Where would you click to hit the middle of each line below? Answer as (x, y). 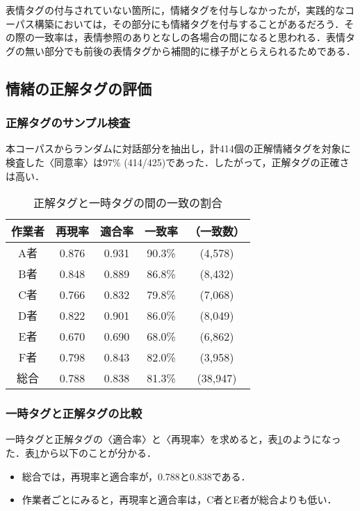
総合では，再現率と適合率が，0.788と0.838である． (136, 476)
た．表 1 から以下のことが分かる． (81, 452)
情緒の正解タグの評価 (79, 88)
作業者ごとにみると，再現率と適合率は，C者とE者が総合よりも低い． (179, 500)
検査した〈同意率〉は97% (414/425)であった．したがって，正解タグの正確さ (178, 162)
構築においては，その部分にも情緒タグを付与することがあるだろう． (189, 23)
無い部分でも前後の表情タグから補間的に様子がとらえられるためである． (190, 50)
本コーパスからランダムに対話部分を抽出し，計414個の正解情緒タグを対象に (178, 148)
